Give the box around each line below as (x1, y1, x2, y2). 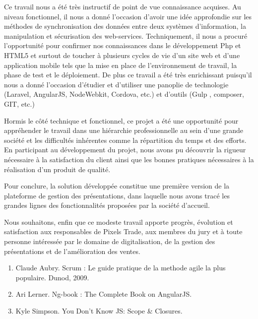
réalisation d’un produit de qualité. (4, 164, 111, 174)
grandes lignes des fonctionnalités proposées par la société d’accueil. (4, 200, 210, 210)
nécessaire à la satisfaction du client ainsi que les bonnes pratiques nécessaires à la (4, 154, 254, 164)
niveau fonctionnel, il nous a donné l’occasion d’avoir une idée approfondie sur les (4, 11, 252, 21)
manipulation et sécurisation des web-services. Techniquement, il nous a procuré (4, 30, 248, 41)
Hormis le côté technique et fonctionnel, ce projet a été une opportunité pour (4, 115, 239, 126)
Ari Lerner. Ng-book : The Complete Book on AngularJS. (15, 289, 192, 299)
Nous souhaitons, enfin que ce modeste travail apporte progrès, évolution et (4, 216, 233, 227)
